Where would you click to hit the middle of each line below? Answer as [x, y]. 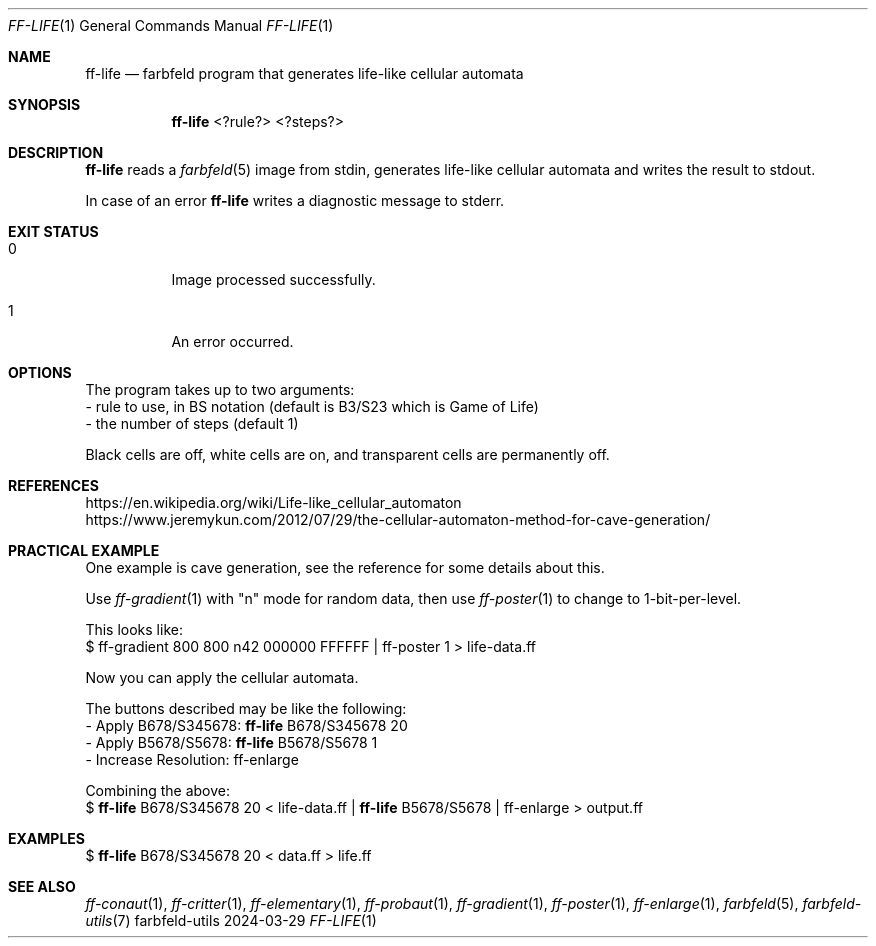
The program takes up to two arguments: [220, 389]
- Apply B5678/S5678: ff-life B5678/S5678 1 [231, 742]
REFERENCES [53, 485]
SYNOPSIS [44, 104]
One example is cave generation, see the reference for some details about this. [345, 567]
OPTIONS [40, 372]
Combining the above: [157, 790]
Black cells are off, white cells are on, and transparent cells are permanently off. [347, 454]
